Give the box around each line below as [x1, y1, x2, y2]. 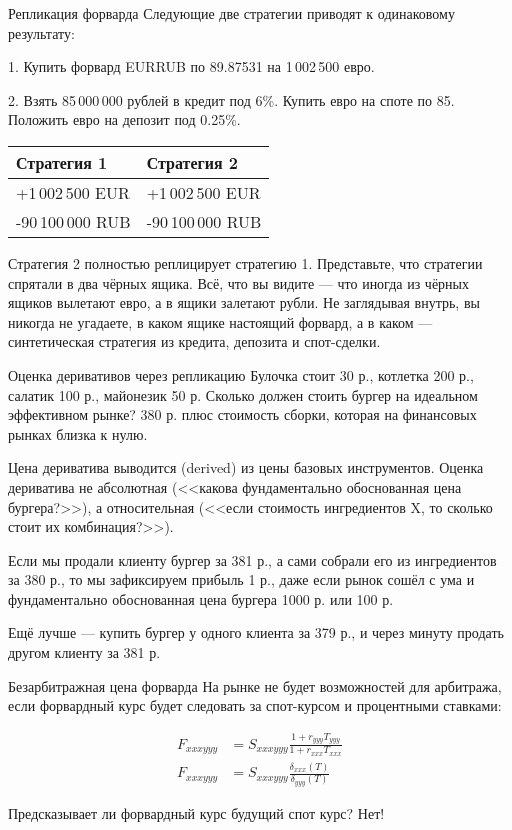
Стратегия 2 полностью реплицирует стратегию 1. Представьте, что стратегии [8, 252, 483, 273]
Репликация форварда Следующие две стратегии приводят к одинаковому [8, 3, 455, 23]
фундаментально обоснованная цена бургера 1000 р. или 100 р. [8, 588, 394, 609]
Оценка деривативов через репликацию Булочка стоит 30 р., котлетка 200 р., [8, 364, 474, 385]
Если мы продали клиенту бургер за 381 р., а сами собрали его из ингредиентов [8, 549, 497, 570]
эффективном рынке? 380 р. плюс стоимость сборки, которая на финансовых [8, 404, 477, 425]
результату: [8, 22, 75, 43]
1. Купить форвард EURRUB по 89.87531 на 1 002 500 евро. [8, 56, 375, 77]
